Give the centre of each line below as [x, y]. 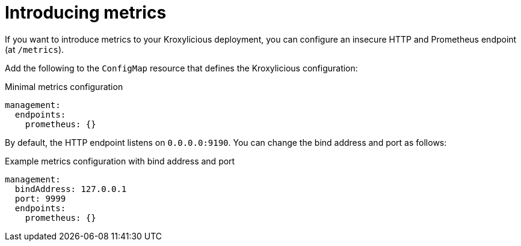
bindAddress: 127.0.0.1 [71, 189]
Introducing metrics [86, 13]
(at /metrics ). [35, 49]
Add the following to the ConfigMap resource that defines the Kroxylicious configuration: [181, 68]
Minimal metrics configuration [64, 86]
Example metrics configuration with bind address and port [120, 161]
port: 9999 [40, 198]
